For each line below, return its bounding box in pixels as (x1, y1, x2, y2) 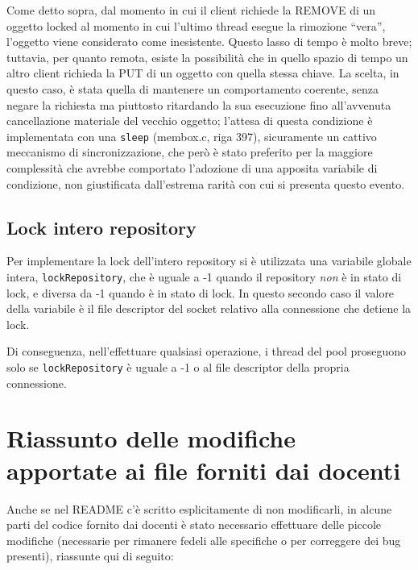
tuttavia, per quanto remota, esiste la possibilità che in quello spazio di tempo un (6, 48, 408, 65)
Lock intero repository (6, 214, 197, 239)
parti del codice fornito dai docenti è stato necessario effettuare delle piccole (6, 516, 382, 533)
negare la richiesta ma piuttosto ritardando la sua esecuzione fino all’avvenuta (6, 96, 391, 113)
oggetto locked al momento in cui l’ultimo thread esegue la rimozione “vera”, (6, 17, 386, 34)
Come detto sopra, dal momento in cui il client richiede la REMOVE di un (6, 2, 376, 18)
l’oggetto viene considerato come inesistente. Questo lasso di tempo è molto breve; (6, 33, 412, 50)
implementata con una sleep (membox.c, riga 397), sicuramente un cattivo (6, 127, 377, 144)
